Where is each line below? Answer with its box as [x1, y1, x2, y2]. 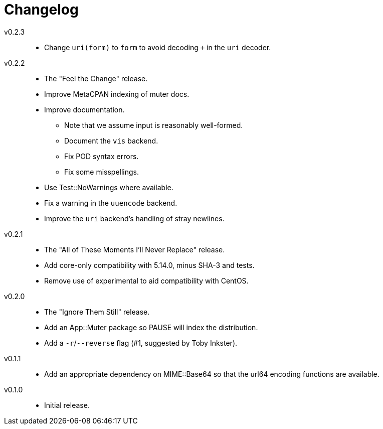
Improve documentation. [44, 105, 125, 114]
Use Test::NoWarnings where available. [44, 183, 173, 192]
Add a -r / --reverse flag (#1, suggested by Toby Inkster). [44, 338, 238, 347]
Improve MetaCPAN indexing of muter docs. [44, 89, 189, 98]
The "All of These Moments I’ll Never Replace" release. [44, 245, 225, 254]
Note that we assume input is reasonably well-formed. [64, 120, 243, 129]
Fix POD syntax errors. [64, 152, 139, 161]
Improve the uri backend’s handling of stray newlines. [44, 214, 225, 223]
